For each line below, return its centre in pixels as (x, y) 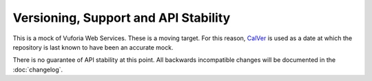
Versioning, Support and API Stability (122, 18)
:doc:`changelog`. (38, 69)
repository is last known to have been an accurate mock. (93, 47)
